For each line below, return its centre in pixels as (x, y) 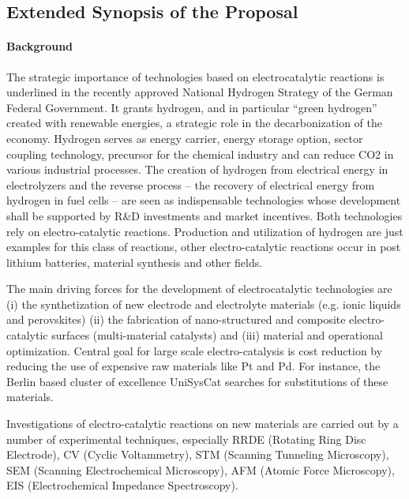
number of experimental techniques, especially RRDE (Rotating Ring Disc (186, 439)
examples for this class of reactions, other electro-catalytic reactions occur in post (204, 247)
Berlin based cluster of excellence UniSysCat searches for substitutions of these (197, 381)
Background (40, 46)
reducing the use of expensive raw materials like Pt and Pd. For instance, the (193, 366)
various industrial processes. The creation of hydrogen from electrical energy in (197, 169)
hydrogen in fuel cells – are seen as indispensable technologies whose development (204, 200)
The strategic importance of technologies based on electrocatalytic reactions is (195, 76)
